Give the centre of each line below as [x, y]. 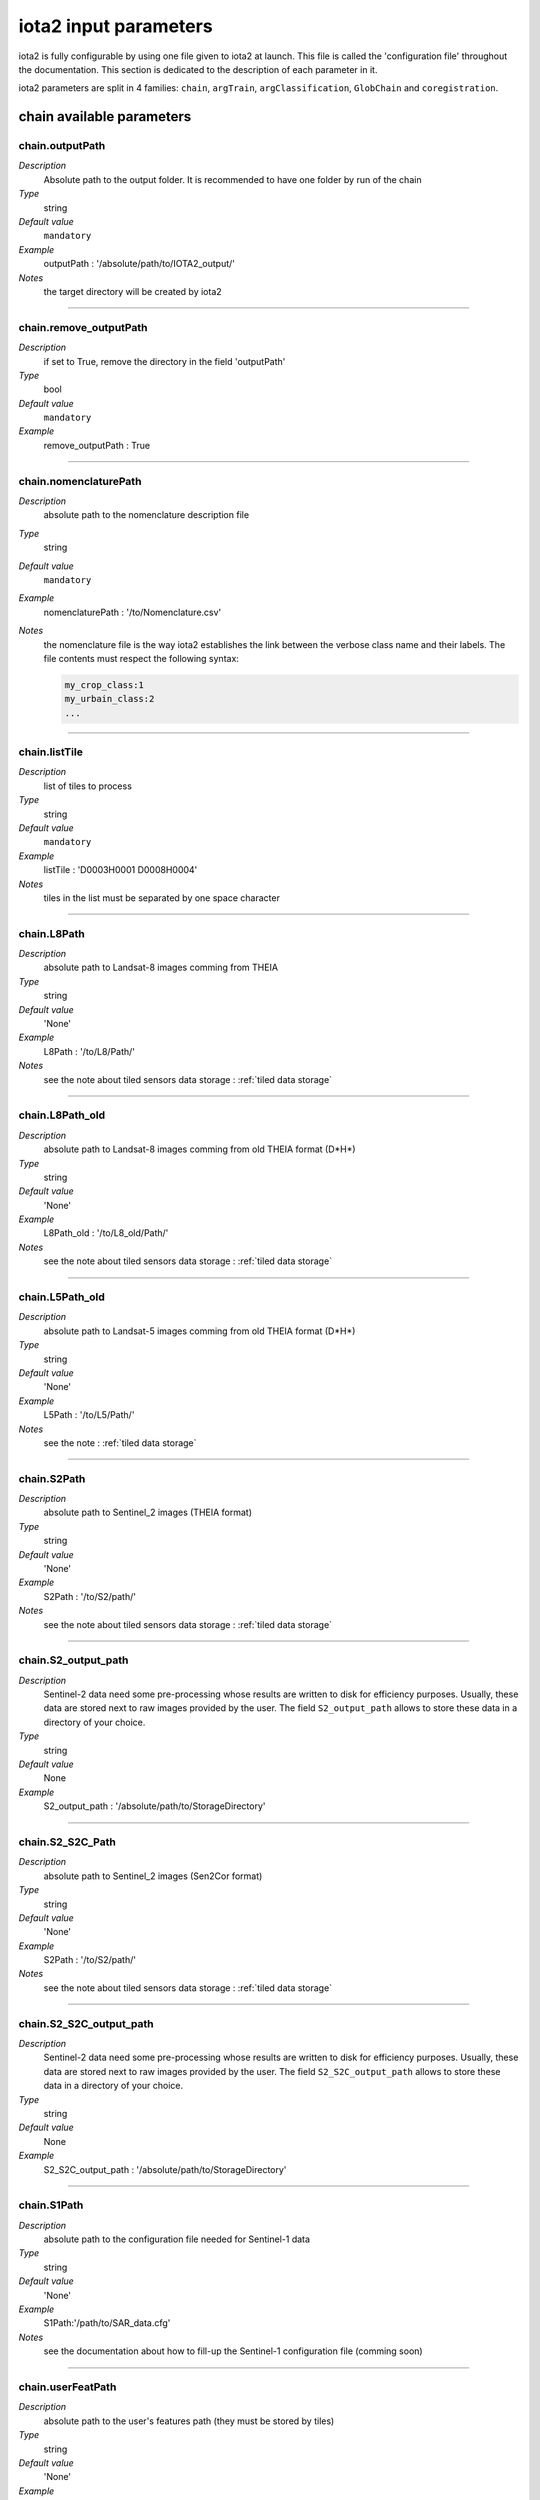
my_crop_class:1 [104, 684]
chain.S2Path [52, 1478]
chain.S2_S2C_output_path [86, 2023]
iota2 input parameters [116, 26]
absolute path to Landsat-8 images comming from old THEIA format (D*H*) [199, 1149]
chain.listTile [51, 752]
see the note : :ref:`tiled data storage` [120, 1442]
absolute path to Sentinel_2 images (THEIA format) [148, 1512]
